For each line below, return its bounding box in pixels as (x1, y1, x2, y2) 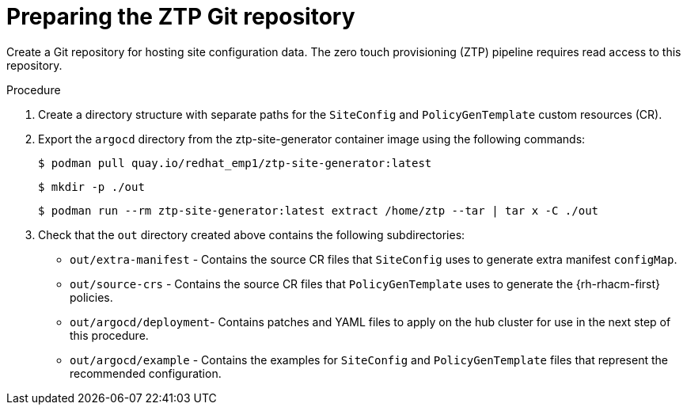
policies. (70, 290, 113, 304)
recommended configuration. (70, 366, 222, 380)
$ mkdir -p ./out (38, 180, 145, 193)
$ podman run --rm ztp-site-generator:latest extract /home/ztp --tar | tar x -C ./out (38, 204, 599, 217)
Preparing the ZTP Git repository (6, 3, 355, 30)
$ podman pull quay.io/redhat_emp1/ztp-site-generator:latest (38, 156, 432, 169)
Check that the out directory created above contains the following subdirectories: (38, 227, 465, 242)
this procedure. (70, 328, 149, 342)
